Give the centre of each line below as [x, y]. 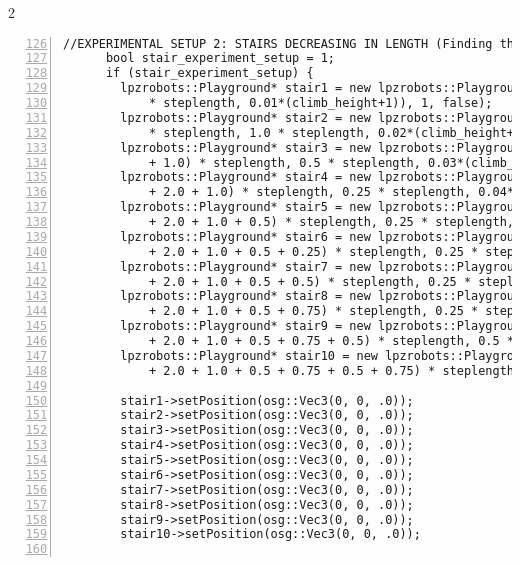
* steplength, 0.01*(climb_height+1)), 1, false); [320, 103]
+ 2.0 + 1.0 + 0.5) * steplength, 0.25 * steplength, [331, 222]
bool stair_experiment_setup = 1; [220, 58]
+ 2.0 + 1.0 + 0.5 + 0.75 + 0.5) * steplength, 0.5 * [331, 341]
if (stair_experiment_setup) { [209, 73]
